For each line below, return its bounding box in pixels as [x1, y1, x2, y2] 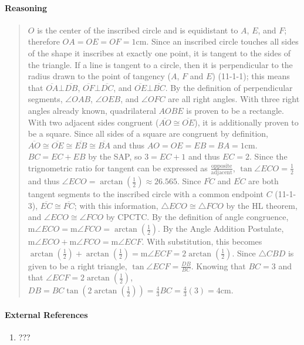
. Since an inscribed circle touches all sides [146, 35, 299, 48]
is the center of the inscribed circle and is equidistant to [37, 23, 238, 36]
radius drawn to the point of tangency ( [28, 70, 171, 82]
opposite [211, 163, 232, 169]
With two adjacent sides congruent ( [28, 116, 159, 128]
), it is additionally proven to [194, 116, 299, 128]
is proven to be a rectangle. [186, 104, 284, 116]
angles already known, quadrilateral [28, 104, 156, 116]
